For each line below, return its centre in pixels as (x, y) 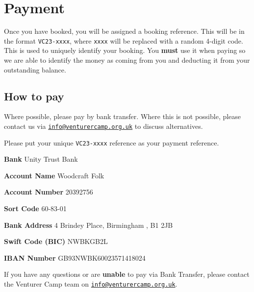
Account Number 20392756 (49, 192)
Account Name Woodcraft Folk (54, 175)
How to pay (34, 96)
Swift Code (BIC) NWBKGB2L (56, 241)
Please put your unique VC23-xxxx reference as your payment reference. (112, 142)
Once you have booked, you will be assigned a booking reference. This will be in (124, 31)
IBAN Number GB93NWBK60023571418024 (75, 257)
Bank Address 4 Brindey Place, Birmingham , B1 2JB (89, 225)
